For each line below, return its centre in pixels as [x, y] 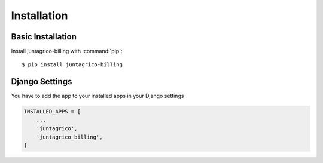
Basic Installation [44, 37]
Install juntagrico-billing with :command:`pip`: [67, 51]
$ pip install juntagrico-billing [72, 65]
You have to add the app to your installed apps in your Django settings [97, 96]
